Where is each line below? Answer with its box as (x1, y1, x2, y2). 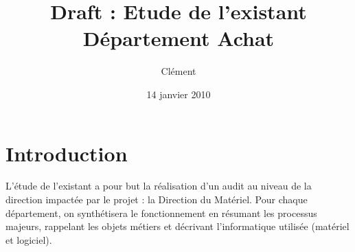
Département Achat (82, 24, 275, 52)
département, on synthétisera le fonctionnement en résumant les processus (5, 205, 317, 220)
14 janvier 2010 (146, 87, 211, 101)
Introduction (5, 139, 128, 167)
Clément (161, 64, 196, 78)
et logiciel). (5, 232, 52, 247)
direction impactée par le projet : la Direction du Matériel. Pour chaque (5, 192, 308, 207)
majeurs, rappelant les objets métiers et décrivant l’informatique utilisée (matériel (5, 219, 350, 233)
